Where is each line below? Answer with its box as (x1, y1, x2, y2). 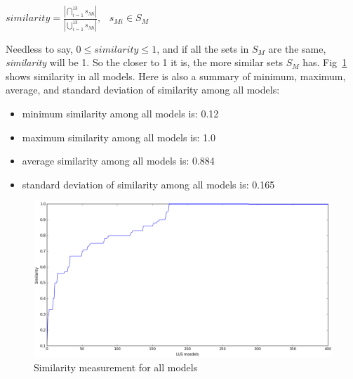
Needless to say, (6, 41, 73, 56)
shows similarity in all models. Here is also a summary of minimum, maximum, (6, 68, 346, 83)
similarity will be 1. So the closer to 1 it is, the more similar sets (6, 55, 283, 70)
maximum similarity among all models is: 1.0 (22, 129, 215, 144)
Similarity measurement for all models (34, 359, 198, 374)
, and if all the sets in (156, 41, 249, 56)
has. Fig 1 (302, 55, 347, 70)
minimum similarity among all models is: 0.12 (22, 106, 219, 120)
